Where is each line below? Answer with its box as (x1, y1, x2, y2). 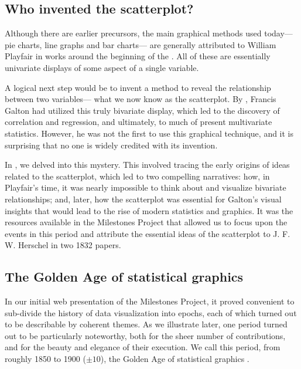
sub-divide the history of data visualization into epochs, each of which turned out (5, 306, 297, 319)
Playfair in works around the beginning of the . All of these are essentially (5, 50, 271, 62)
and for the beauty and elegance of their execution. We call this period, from (5, 341, 281, 353)
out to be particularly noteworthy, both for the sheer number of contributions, (5, 329, 286, 341)
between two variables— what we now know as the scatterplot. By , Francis (5, 93, 276, 105)
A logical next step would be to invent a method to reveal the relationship (5, 81, 271, 93)
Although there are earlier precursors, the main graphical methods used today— (5, 27, 293, 39)
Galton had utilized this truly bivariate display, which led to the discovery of (5, 104, 280, 116)
